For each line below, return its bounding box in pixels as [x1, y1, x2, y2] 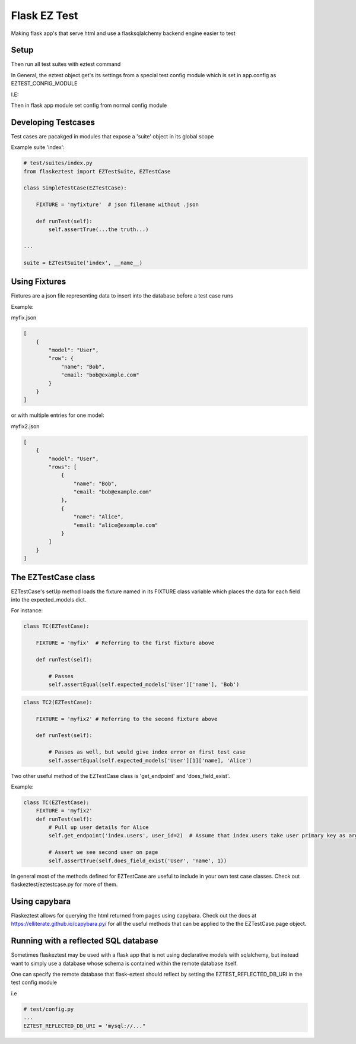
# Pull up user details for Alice [48, 824, 149, 831]
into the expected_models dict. [11, 596, 87, 603]
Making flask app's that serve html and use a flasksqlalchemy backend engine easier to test [11, 30, 236, 37]
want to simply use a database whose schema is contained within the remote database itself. [11, 960, 238, 967]
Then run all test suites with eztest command [11, 61, 121, 68]
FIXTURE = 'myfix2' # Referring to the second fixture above [36, 716, 218, 722]
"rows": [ [48, 463, 77, 470]
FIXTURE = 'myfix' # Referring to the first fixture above [36, 640, 215, 647]
